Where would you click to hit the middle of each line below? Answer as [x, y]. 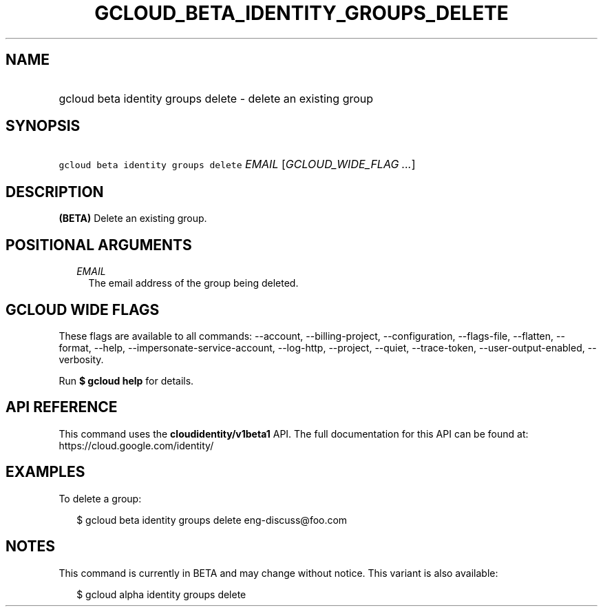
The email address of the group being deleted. [193, 283]
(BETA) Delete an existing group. [133, 218]
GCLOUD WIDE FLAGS [83, 309]
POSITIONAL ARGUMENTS [99, 245]
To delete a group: [100, 498]
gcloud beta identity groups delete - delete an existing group [216, 98]
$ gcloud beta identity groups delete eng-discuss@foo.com [212, 520]
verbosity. [81, 359]
